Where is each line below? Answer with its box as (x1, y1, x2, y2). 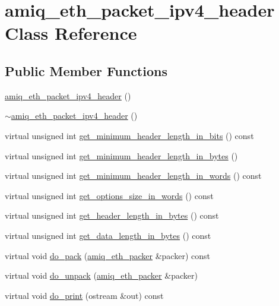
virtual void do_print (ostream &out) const (5, 289, 164, 301)
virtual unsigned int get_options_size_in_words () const (5, 189, 214, 201)
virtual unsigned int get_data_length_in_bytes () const (5, 229, 211, 241)
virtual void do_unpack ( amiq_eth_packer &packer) (5, 269, 198, 282)
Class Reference (5, 21, 137, 45)
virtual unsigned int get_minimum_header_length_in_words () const (5, 169, 262, 182)
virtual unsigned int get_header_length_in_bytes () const (5, 209, 219, 222)
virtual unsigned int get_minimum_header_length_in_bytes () (5, 149, 238, 162)
